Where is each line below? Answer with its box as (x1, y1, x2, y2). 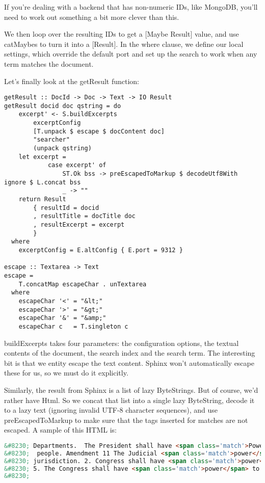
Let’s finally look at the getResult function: (4, 75, 140, 86)
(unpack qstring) (33, 145, 92, 152)
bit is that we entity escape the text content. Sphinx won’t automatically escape (4, 357, 254, 368)
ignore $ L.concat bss (4, 178, 81, 186)
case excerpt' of (47, 162, 107, 169)
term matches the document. (4, 58, 94, 69)
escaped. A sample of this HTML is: (4, 424, 117, 435)
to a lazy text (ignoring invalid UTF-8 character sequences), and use (4, 405, 218, 415)
